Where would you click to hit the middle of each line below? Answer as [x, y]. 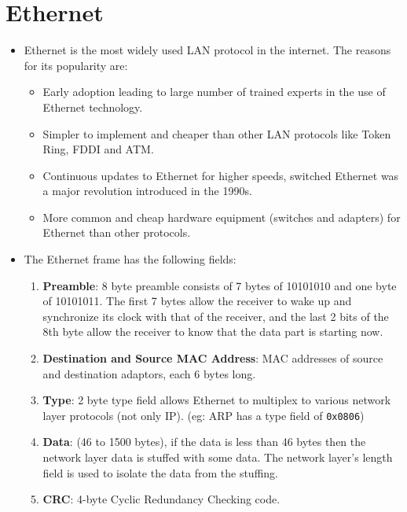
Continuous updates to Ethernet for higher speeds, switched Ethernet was [221, 175]
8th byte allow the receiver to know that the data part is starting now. [213, 332]
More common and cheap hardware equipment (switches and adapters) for [222, 217]
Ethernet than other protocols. [117, 232]
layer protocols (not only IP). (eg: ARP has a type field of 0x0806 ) [203, 415]
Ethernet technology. [93, 107]
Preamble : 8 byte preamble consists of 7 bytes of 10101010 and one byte [220, 285]
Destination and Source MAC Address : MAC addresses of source [213, 358]
